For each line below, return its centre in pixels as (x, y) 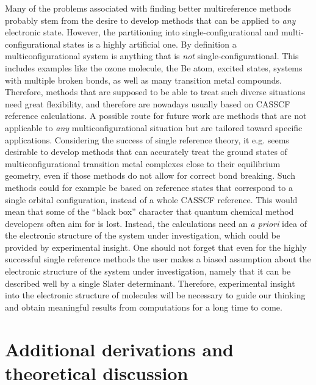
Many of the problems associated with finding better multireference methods (148, 8)
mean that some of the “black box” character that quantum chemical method (149, 211)
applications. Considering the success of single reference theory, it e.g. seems (147, 139)
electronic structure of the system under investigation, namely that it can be (148, 271)
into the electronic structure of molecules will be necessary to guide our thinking (155, 295)
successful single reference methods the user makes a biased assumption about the (158, 259)
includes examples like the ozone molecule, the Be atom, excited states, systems (154, 67)
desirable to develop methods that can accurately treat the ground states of (146, 152)
